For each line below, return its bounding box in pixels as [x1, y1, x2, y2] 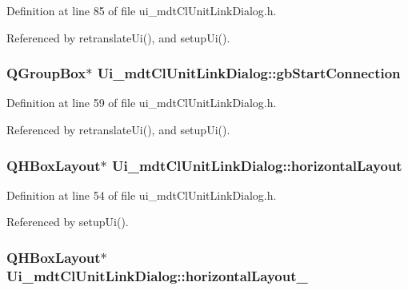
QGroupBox [6, 63, 86, 83]
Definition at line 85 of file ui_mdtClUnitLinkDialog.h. [6, 2, 277, 18]
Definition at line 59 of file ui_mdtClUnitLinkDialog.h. [6, 94, 277, 111]
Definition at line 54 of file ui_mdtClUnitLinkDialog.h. [6, 186, 277, 203]
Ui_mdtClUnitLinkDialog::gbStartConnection [97, 63, 401, 83]
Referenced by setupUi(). [6, 213, 129, 230]
